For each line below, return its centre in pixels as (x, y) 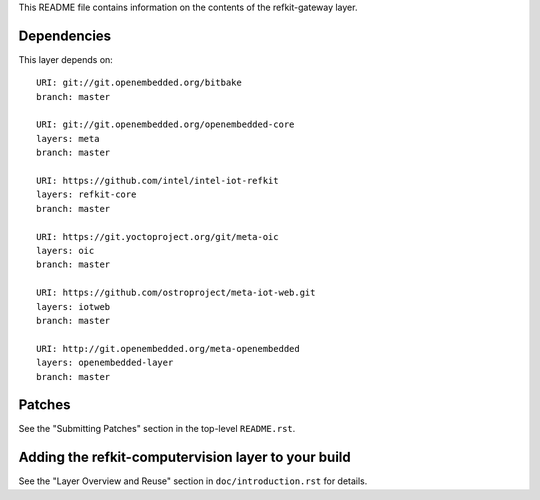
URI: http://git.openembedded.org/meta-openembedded (168, 348)
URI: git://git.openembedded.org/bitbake (139, 83)
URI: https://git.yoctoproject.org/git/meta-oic (157, 236)
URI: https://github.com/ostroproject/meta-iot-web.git (176, 293)
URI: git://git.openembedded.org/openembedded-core (165, 124)
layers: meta (68, 138)
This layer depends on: (66, 59)
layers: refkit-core (86, 194)
